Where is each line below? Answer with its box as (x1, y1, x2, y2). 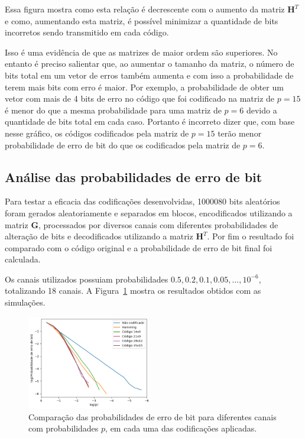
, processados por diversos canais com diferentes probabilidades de (38, 218, 278, 231)
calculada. (5, 253, 41, 265)
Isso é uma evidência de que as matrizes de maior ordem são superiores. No (5, 46, 278, 58)
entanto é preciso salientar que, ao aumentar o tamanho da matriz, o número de (5, 57, 294, 70)
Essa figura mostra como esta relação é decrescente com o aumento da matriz (5, 3, 285, 15)
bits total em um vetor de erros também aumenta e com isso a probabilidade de (5, 69, 294, 81)
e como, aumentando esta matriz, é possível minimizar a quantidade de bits (5, 14, 278, 27)
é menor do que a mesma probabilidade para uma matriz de (5, 103, 222, 116)
